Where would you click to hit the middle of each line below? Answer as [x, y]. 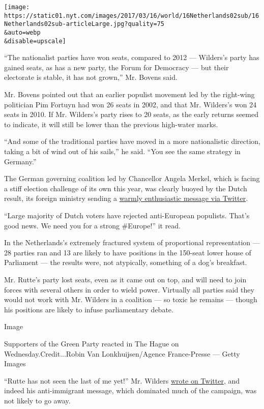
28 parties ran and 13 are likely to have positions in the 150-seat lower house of [128, 252]
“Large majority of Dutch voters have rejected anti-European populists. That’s [127, 215]
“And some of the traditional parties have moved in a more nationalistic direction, [132, 141]
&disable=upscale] [35, 41]
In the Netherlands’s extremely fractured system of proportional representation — [132, 242]
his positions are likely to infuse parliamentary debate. [89, 309]
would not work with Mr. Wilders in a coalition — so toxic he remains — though [131, 299]
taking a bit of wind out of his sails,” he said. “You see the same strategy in [122, 151]
